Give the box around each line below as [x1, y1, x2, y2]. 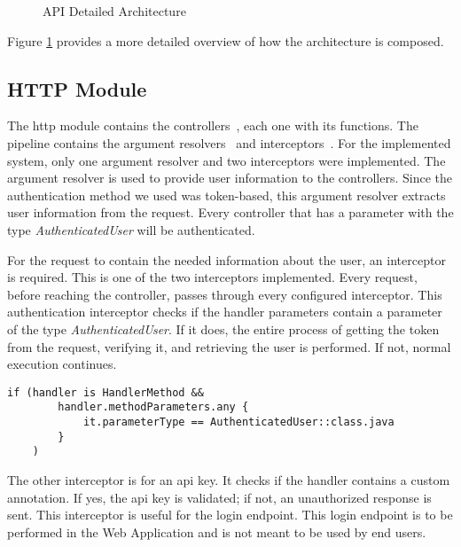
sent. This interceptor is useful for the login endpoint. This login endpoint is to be [7, 505, 453, 524]
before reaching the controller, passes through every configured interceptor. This [7, 285, 442, 303]
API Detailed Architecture [43, 2, 186, 20]
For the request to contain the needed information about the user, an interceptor [7, 250, 446, 269]
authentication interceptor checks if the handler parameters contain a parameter [7, 302, 442, 321]
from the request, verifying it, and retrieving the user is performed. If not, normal [7, 337, 451, 356]
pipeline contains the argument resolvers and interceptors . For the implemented [7, 133, 451, 152]
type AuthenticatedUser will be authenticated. [7, 220, 255, 238]
